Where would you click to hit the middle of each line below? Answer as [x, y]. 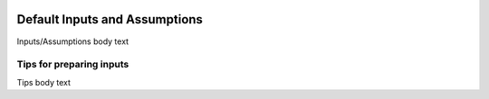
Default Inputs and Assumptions [110, 19]
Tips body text [44, 82]
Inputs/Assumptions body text [73, 41]
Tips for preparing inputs [73, 65]
